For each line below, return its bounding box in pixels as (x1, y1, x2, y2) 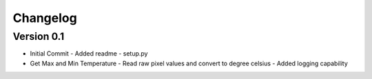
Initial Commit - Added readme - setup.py (30, 49, 148, 58)
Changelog (12, 10, 77, 25)
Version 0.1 (12, 30, 65, 43)
